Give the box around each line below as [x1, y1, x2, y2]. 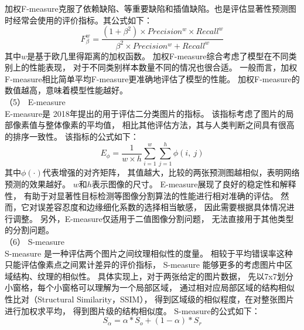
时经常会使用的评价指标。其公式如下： [5, 14, 152, 26]
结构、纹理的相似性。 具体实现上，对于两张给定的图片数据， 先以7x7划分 [12, 270, 293, 282]
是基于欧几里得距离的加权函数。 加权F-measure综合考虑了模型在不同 [27, 49, 289, 62]
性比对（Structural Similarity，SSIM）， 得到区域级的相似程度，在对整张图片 [5, 292, 295, 305]
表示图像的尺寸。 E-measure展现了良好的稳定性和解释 [91, 178, 296, 190]
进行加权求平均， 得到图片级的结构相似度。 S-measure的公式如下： [5, 304, 260, 316]
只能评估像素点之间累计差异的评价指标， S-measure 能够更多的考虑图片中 [5, 258, 285, 271]
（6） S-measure [5, 235, 64, 247]
